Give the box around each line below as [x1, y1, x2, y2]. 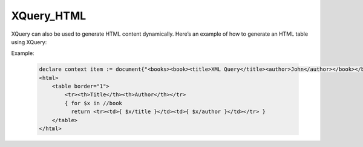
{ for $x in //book [64, 100, 122, 106]
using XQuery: [11, 38, 47, 45]
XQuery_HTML [11, 9, 87, 22]
